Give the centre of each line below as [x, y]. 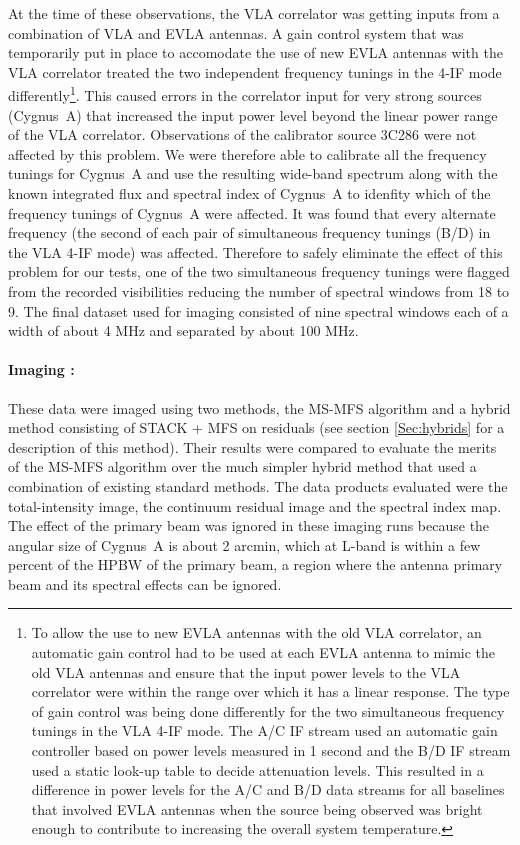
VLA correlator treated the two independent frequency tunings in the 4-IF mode [255, 71]
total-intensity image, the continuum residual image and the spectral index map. [255, 505]
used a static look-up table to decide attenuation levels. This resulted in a [257, 769]
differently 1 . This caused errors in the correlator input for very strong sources [245, 94]
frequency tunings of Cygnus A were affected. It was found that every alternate [252, 212]
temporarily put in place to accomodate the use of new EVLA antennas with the [255, 52]
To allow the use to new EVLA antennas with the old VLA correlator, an [256, 632]
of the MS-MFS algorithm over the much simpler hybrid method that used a [242, 466]
